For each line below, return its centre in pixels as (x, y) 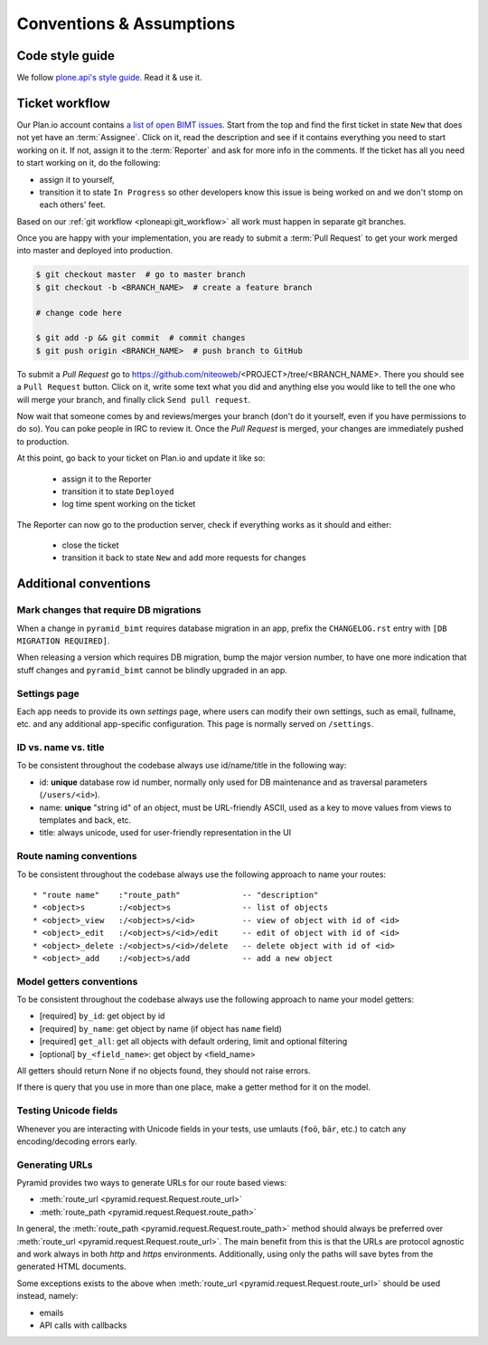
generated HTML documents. (71, 1266)
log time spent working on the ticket (129, 504)
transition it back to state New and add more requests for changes (184, 558)
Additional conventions (84, 584)
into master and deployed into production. (95, 251)
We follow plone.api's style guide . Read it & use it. (109, 78)
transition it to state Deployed (118, 491)
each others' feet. (72, 205)
